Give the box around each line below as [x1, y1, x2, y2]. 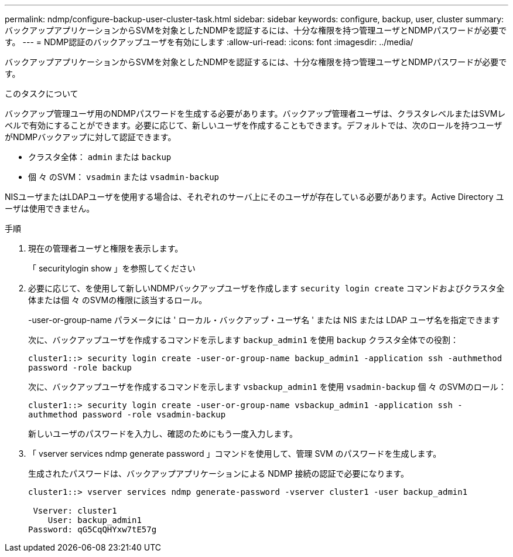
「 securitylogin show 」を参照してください [28, 263, 196, 273]
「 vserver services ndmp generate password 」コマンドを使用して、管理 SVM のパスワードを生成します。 [28, 449, 442, 458]
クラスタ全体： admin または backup [28, 152, 172, 162]
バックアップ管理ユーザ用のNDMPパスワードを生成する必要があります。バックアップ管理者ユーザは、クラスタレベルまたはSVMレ [5, 108, 506, 118]
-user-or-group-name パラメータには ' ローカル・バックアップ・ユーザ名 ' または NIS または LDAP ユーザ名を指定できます [28, 315, 500, 325]
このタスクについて [5, 89, 78, 99]
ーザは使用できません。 [5, 203, 95, 213]
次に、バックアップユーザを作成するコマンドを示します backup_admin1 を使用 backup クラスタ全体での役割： [28, 335, 459, 345]
